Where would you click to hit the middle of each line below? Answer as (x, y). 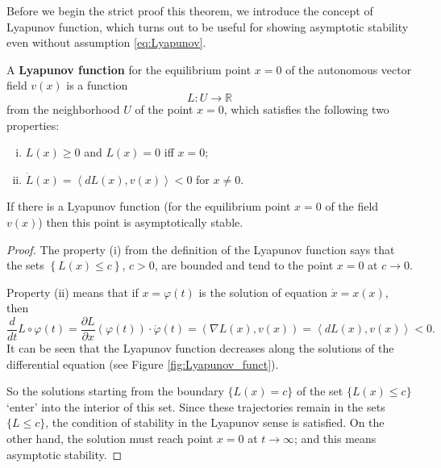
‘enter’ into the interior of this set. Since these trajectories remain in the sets (196, 406)
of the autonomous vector (349, 69)
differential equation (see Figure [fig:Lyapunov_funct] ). (143, 364)
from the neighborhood (63, 109)
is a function (97, 85)
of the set (320, 391)
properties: (33, 125)
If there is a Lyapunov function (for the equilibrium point (149, 206)
